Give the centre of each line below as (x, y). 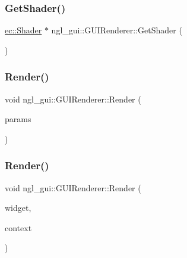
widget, (18, 208)
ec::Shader (23, 30)
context (18, 227)
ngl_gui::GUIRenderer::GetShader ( (117, 30)
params (18, 119)
